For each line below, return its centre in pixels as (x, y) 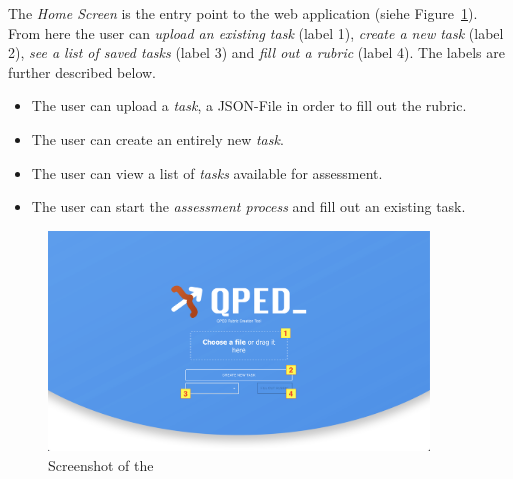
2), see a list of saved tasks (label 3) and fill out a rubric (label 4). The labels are (256, 52)
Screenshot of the (101, 464)
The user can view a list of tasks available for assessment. (207, 172)
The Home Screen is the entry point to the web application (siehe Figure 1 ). (243, 13)
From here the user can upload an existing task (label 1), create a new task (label (256, 32)
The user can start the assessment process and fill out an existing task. (248, 206)
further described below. (82, 71)
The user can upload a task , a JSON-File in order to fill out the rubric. (249, 105)
